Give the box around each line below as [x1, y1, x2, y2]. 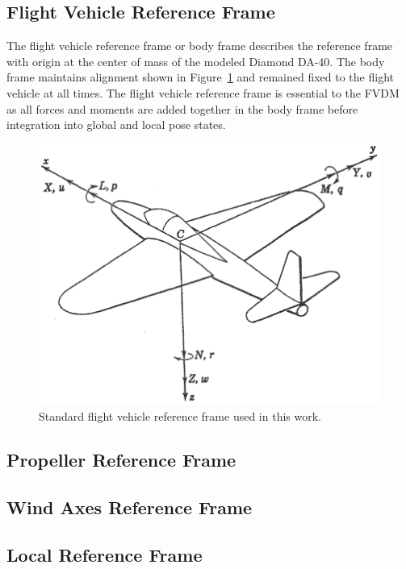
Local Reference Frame [6, 542, 203, 567]
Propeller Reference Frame [6, 447, 236, 472]
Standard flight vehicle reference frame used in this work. [39, 408, 321, 425]
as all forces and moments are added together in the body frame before [6, 100, 358, 117]
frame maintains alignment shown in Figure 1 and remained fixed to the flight [6, 69, 394, 85]
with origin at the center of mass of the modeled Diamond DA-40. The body [6, 52, 385, 69]
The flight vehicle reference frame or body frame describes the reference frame [6, 37, 393, 54]
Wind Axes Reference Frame [6, 494, 253, 519]
